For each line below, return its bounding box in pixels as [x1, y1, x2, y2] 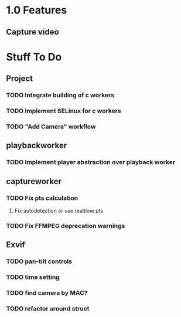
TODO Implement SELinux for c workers [6, 107, 121, 115]
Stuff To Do [6, 50, 62, 63]
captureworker [6, 176, 62, 186]
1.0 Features [6, 4, 67, 17]
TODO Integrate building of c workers [6, 91, 115, 100]
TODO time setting [6, 273, 60, 281]
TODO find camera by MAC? [6, 289, 88, 296]
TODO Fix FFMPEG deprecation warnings [6, 221, 125, 230]
